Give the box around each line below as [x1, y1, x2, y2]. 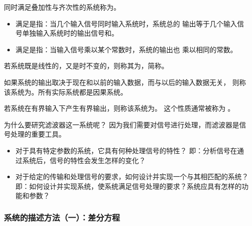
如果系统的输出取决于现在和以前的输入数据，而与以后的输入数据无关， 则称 [4, 77, 246, 87]
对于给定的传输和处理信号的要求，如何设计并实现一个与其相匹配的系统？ [15, 171, 249, 182]
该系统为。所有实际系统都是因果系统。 [4, 86, 127, 97]
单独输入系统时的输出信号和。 [22, 28, 118, 38]
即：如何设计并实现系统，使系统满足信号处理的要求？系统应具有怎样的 [15, 181, 242, 191]
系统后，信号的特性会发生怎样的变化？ [22, 155, 146, 165]
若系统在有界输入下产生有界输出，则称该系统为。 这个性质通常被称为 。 [4, 103, 235, 113]
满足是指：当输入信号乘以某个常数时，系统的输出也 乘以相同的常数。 [15, 44, 237, 54]
